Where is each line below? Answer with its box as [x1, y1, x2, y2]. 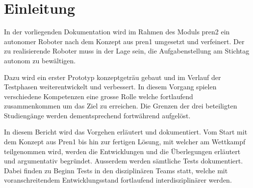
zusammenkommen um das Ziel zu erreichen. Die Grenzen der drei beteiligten [4, 101, 237, 111]
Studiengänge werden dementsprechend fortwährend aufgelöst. [4, 110, 191, 120]
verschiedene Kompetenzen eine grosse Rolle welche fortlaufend [4, 91, 193, 101]
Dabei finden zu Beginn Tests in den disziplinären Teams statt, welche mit [4, 165, 228, 175]
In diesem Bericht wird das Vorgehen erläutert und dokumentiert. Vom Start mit [4, 127, 248, 137]
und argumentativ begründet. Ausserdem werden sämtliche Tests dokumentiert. [4, 156, 243, 166]
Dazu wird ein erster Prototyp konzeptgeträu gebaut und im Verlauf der [4, 72, 221, 82]
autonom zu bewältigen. [4, 55, 76, 65]
